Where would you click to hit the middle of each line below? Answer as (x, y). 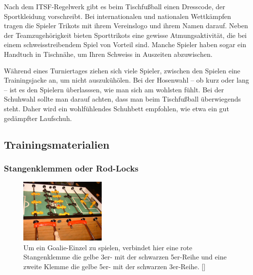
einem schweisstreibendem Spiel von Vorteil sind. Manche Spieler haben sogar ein (125, 44)
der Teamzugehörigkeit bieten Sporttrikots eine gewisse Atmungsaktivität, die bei (126, 35)
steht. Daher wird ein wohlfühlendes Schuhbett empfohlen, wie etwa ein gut (117, 108)
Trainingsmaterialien (57, 144)
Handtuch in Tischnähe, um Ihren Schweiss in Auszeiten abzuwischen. (108, 54)
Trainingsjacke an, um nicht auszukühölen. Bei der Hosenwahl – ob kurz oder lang (126, 80)
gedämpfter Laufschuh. (38, 118)
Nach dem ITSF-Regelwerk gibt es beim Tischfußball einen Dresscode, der (115, 6)
